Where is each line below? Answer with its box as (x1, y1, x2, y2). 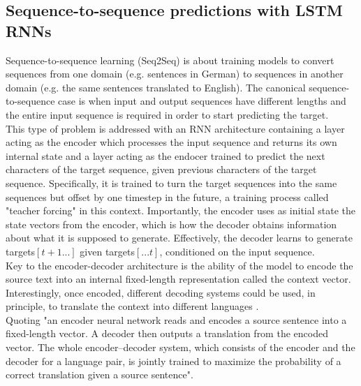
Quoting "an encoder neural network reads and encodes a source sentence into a (6, 312, 347, 327)
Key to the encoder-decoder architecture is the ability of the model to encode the (6, 258, 353, 272)
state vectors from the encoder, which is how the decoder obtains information (6, 216, 337, 231)
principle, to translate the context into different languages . (6, 299, 259, 313)
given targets (80, 244, 135, 258)
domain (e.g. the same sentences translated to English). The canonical (6, 80, 306, 94)
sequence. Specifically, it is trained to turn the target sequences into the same (6, 175, 337, 190)
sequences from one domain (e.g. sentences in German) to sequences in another (6, 66, 344, 81)
